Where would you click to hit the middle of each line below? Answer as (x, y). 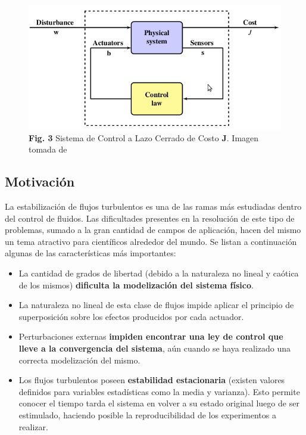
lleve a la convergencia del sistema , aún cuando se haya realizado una (155, 348)
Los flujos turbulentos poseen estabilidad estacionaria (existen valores (152, 380)
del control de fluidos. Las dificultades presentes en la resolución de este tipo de (150, 218)
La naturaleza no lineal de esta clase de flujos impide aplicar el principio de (156, 305)
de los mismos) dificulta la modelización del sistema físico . (136, 285)
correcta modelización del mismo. (79, 360)
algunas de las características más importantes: (90, 253)
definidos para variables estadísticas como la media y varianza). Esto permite (159, 391)
